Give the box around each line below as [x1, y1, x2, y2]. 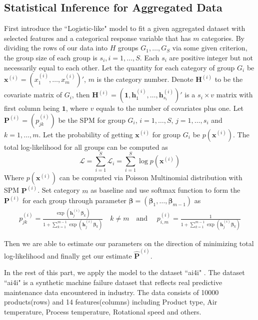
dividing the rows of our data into [4, 42, 108, 53]
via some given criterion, [172, 42, 247, 53]
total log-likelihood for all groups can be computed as [4, 141, 168, 152]
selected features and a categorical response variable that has [4, 32, 191, 43]
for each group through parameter [22, 195, 126, 205]
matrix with [216, 89, 253, 100]
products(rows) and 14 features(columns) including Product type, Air [4, 297, 217, 307]
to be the [214, 74, 243, 84]
